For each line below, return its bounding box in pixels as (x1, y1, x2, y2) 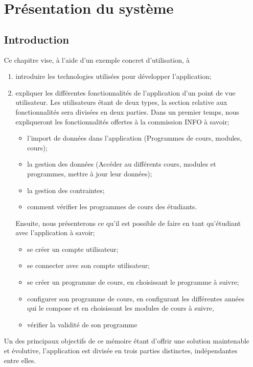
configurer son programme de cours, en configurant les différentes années (27, 293, 245, 303)
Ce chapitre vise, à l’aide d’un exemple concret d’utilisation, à (4, 54, 190, 65)
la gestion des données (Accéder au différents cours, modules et (27, 159, 216, 169)
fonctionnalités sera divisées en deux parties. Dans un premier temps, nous (15, 106, 239, 117)
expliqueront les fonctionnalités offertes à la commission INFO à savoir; (15, 116, 230, 126)
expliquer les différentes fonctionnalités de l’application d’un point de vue (15, 87, 235, 98)
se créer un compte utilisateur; (27, 244, 118, 254)
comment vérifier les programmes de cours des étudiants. (27, 201, 197, 212)
